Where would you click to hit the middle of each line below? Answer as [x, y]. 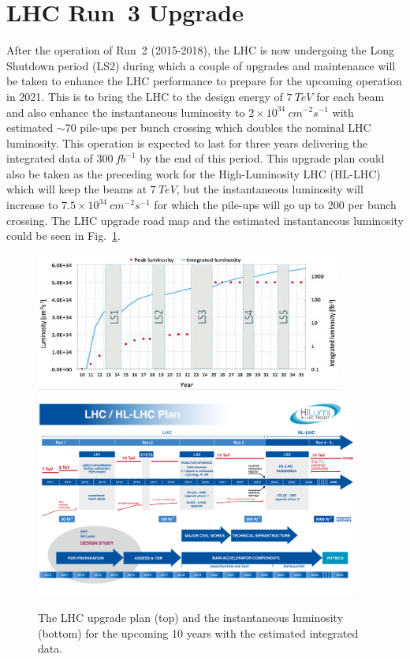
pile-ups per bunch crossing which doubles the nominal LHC [225, 127]
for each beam [350, 96]
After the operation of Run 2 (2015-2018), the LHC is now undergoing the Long [200, 50]
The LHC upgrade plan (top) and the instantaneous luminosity [191, 618]
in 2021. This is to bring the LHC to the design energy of [145, 96]
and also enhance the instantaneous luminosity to [126, 112]
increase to [32, 205]
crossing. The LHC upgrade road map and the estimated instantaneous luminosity [205, 220]
